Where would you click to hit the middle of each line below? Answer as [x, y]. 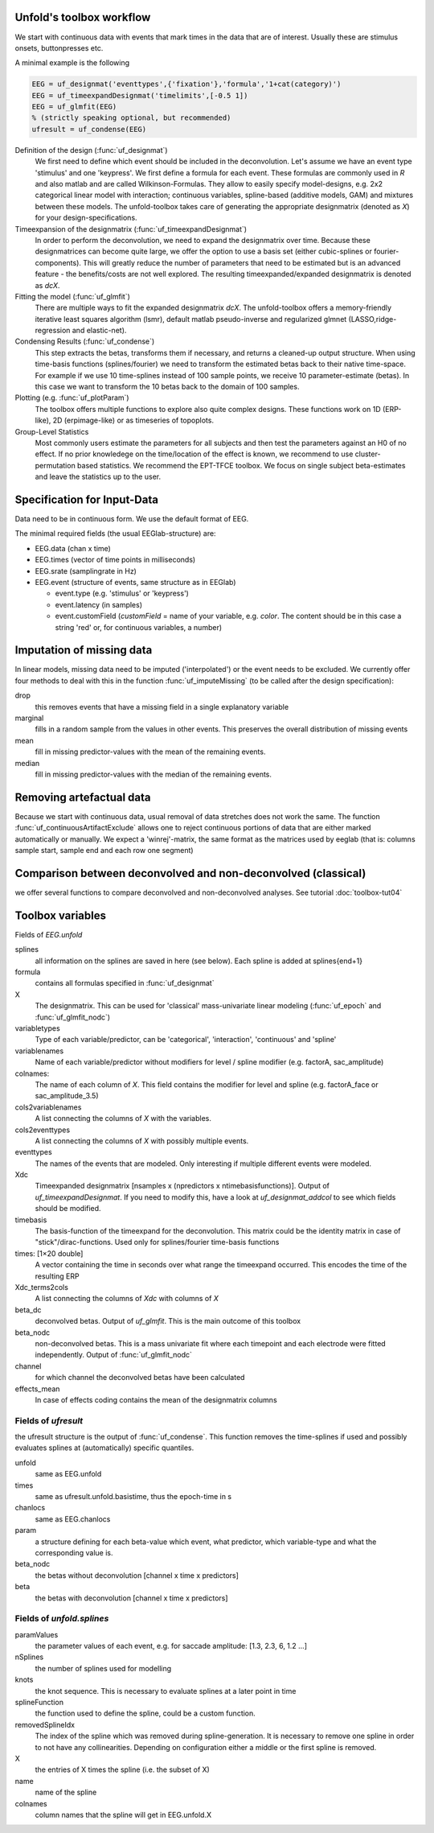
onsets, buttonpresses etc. [59, 47]
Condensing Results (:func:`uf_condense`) [85, 341]
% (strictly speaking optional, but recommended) [131, 118]
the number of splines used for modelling [103, 1668]
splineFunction [39, 1702]
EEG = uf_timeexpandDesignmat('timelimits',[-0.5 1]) [140, 95]
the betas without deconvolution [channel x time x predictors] [137, 1575]
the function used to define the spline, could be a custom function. [145, 1713]
